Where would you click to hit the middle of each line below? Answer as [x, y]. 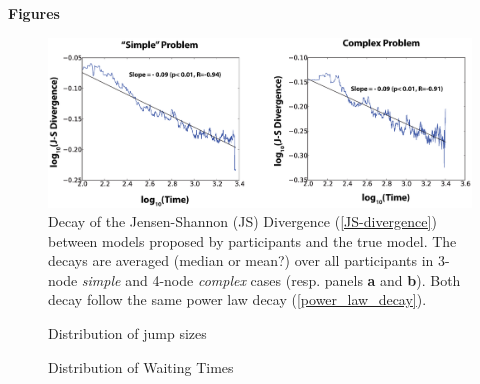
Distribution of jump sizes [127, 333]
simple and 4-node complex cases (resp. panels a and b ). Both [271, 279]
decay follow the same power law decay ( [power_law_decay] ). [237, 299]
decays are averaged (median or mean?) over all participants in [241, 260]
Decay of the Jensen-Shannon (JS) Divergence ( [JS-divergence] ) [242, 221]
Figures [34, 13]
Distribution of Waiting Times [141, 366]
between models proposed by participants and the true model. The [252, 240]
